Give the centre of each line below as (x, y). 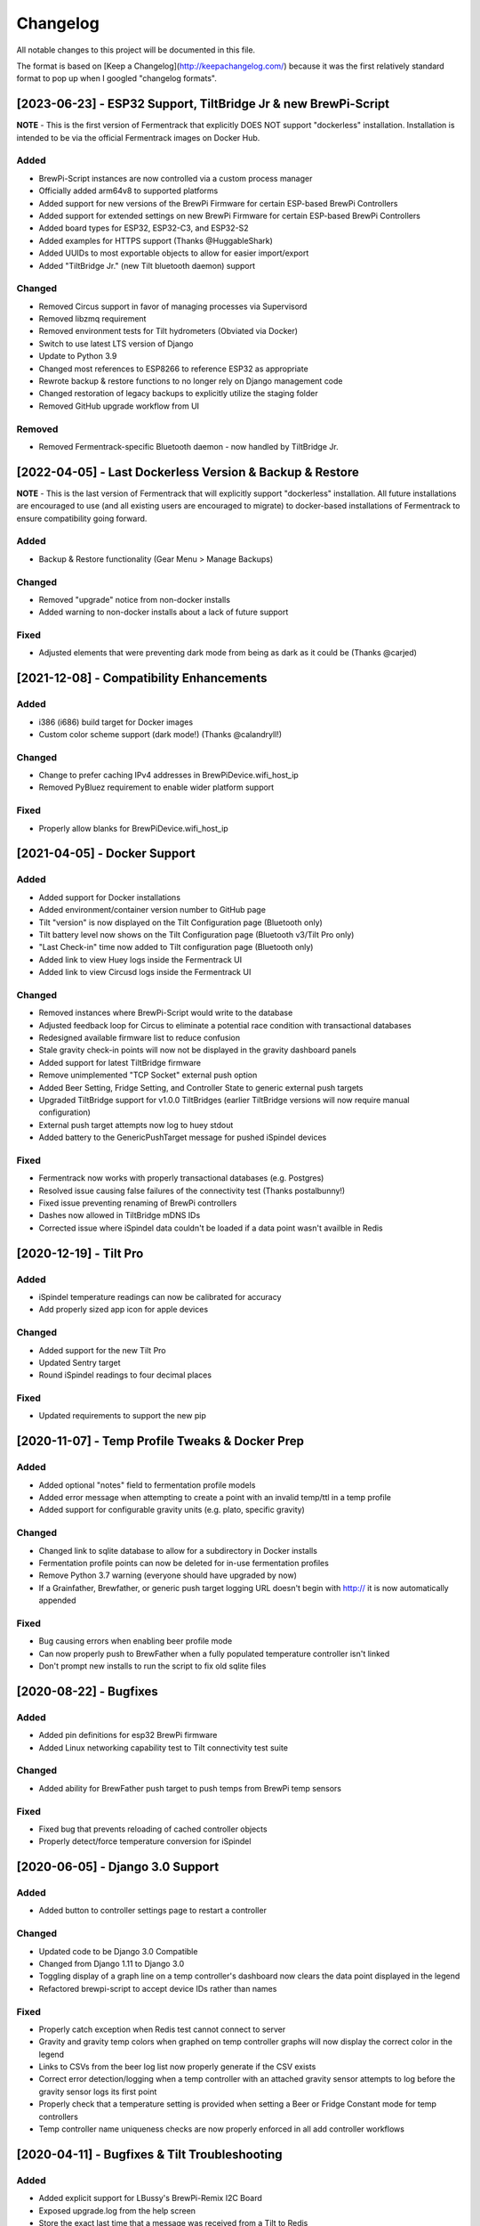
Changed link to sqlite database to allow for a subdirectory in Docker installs (178, 1550)
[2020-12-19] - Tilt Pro (80, 1253)
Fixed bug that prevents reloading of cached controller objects (153, 1829)
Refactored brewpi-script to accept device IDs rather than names (158, 1988)
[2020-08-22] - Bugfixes (88, 1691)
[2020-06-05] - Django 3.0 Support (118, 1867)
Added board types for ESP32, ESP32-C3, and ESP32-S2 (144, 228)
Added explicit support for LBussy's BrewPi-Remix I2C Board (150, 2198)
